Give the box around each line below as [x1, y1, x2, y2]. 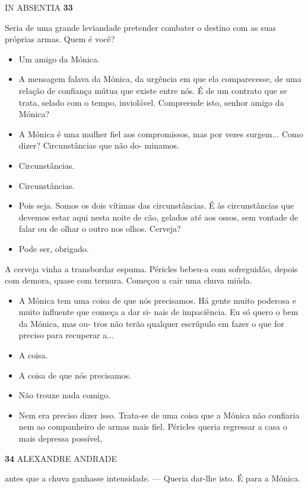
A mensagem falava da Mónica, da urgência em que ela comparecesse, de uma [18, 73, 302, 85]
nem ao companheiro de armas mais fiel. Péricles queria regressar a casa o [18, 420, 287, 433]
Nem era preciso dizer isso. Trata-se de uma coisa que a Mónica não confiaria [18, 408, 300, 421]
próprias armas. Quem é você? [5, 33, 115, 45]
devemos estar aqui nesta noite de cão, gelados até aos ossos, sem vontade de [18, 210, 299, 223]
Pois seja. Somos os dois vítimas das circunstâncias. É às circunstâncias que [18, 199, 294, 212]
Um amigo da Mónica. [18, 52, 100, 65]
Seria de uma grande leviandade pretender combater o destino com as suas [5, 21, 277, 33]
